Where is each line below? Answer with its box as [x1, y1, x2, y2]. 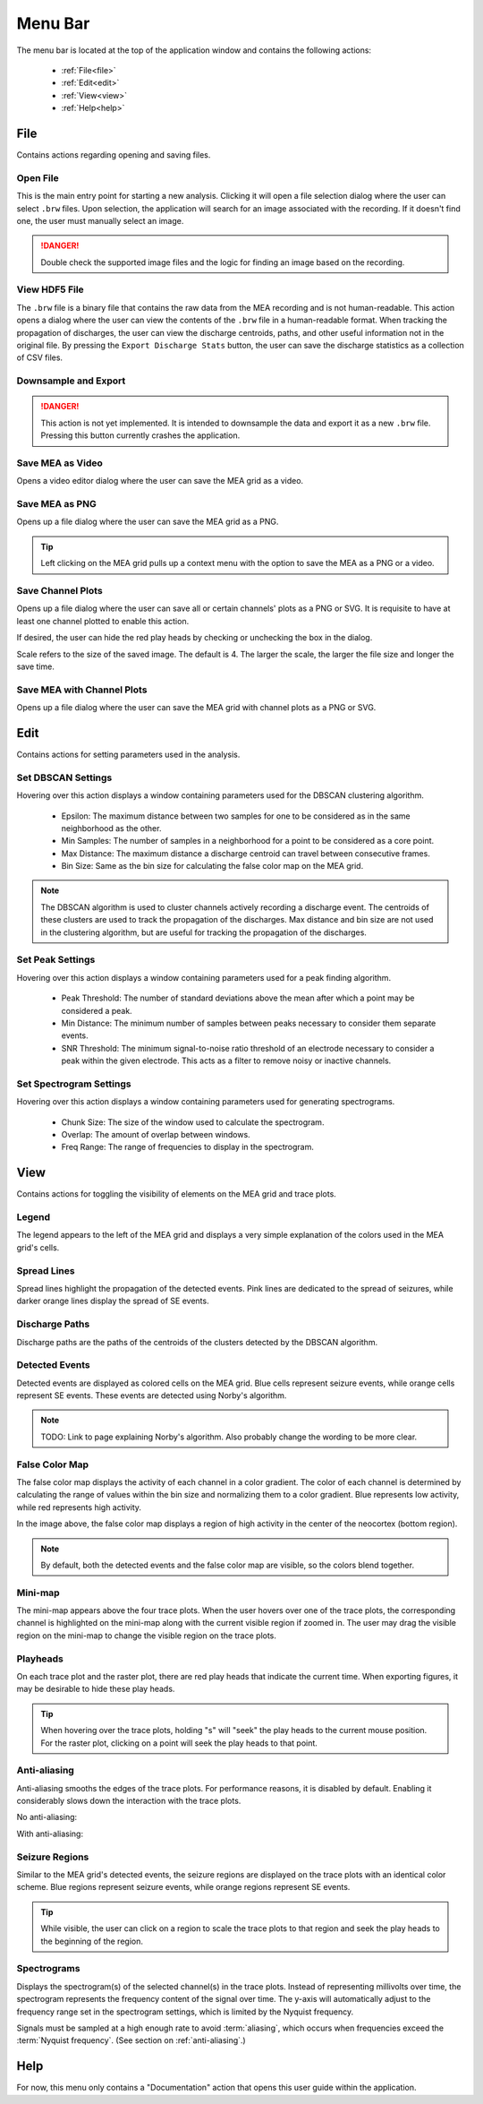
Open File [16, 171, 59, 184]
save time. [16, 661, 55, 672]
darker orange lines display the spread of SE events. [16, 1295, 209, 1307]
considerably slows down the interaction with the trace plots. [16, 1796, 241, 1807]
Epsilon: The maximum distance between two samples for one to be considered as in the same [61, 811, 411, 821]
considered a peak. [61, 1005, 133, 1016]
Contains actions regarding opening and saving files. [16, 150, 211, 160]
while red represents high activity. [16, 1501, 142, 1513]
